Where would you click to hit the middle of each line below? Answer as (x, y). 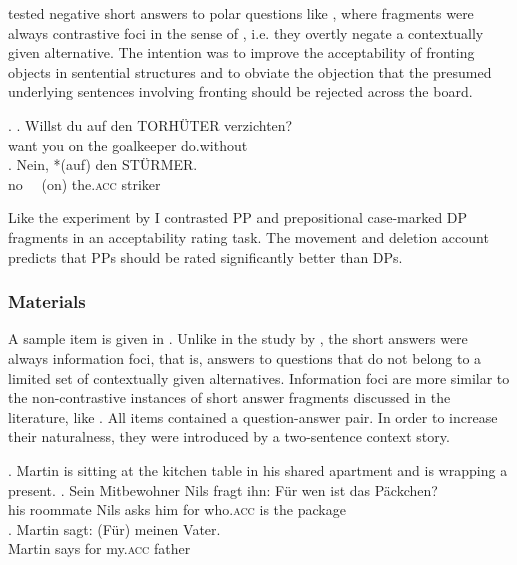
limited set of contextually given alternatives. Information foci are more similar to (259, 377)
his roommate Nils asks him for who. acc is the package (177, 509)
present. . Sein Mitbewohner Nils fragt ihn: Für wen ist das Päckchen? (223, 489)
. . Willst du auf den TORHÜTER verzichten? (150, 124)
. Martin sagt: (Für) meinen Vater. (114, 528)
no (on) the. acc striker (84, 183)
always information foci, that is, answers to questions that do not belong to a (245, 357)
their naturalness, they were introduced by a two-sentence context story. (229, 436)
